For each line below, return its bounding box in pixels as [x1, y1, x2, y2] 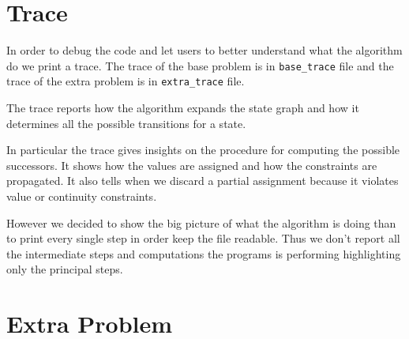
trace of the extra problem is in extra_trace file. [6, 73, 245, 89]
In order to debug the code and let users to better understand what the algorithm [6, 42, 403, 58]
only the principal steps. [6, 261, 123, 277]
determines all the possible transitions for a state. [6, 115, 246, 131]
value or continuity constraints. [6, 188, 157, 204]
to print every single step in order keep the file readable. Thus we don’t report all [6, 230, 400, 247]
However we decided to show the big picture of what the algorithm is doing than [6, 214, 396, 231]
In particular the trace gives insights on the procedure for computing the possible [6, 141, 400, 158]
